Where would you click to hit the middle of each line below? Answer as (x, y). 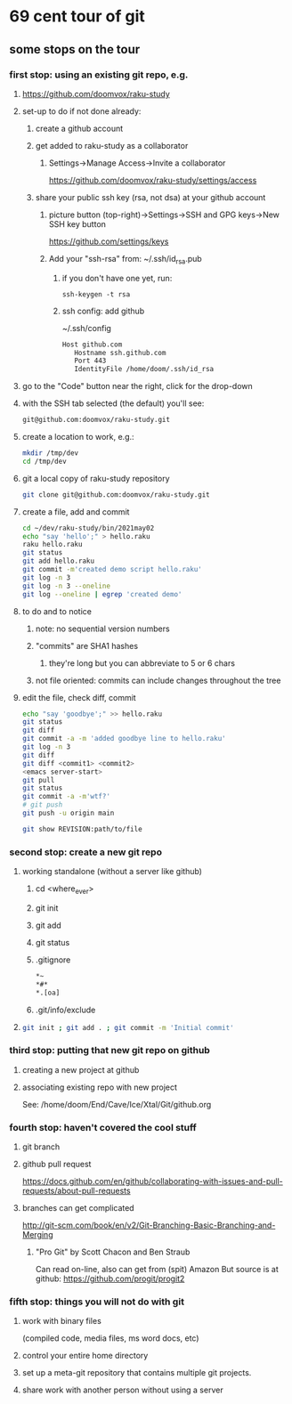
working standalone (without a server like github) (112, 872)
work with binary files (62, 1321)
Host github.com (92, 345)
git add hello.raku (58, 561)
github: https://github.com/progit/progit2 (110, 1278)
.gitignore (53, 960)
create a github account (79, 128)
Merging (37, 1234)
